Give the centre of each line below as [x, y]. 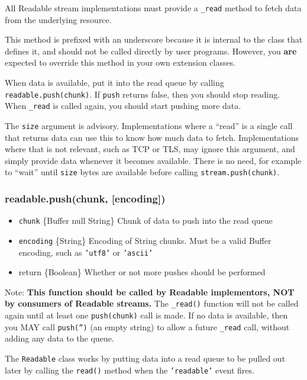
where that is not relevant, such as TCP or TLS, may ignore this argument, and [150, 149]
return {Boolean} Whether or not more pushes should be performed [142, 272]
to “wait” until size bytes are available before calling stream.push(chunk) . [142, 172]
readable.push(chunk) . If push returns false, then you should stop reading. [143, 94]
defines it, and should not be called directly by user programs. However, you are [151, 51]
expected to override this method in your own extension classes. [120, 62]
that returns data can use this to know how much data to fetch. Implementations [152, 137]
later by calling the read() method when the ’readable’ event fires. [130, 370]
